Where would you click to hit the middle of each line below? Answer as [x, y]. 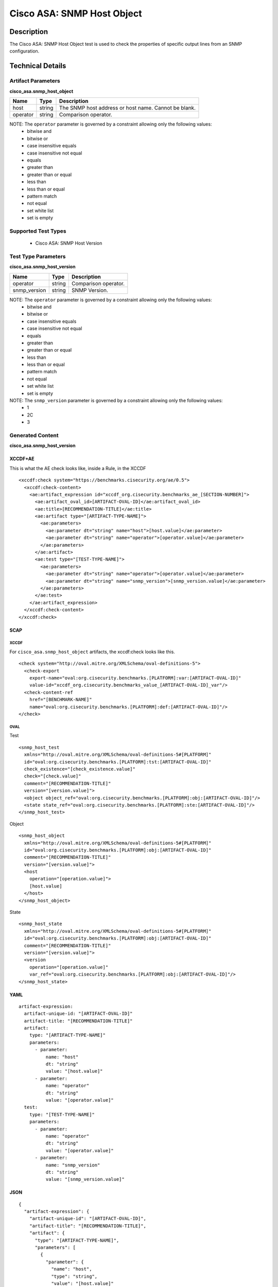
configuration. [24, 51]
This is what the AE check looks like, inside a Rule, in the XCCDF [78, 468]
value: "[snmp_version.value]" [85, 1179]
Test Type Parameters [38, 256]
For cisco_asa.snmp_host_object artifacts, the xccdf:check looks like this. [92, 652]
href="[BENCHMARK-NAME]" [60, 700]
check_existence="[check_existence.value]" [80, 769]
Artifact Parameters [35, 81]
